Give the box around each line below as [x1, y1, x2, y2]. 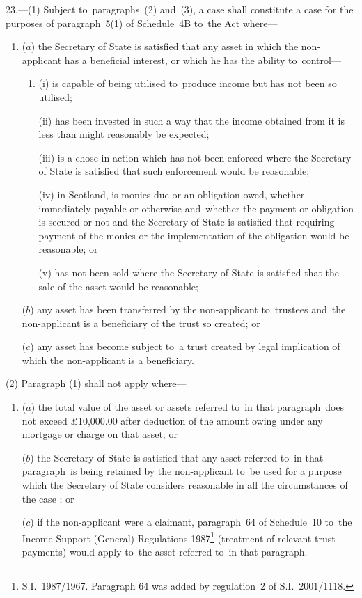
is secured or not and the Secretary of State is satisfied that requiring [38, 214, 335, 229]
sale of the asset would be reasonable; [38, 278, 198, 293]
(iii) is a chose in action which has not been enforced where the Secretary [38, 150, 352, 164]
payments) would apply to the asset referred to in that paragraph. [22, 544, 308, 559]
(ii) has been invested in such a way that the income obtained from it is [38, 113, 345, 127]
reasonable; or [38, 242, 98, 256]
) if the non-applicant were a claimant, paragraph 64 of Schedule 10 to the [30, 514, 352, 529]
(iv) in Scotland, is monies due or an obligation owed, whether [38, 187, 305, 201]
